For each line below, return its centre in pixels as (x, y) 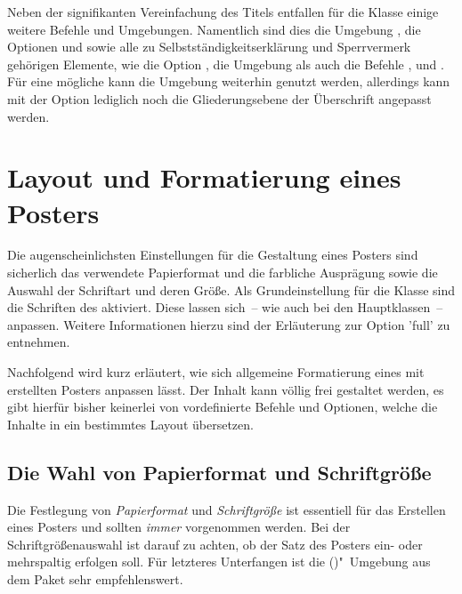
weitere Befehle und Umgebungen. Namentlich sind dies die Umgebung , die (214, 29)
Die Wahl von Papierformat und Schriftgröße (219, 472)
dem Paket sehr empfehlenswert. (95, 578)
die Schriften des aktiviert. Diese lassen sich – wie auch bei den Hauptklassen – (225, 307)
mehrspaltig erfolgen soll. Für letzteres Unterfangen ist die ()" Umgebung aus (219, 562)
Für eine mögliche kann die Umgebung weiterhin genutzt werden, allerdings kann (229, 81)
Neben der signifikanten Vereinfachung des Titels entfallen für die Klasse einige (223, 12)
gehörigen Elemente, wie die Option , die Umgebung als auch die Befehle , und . (226, 64)
